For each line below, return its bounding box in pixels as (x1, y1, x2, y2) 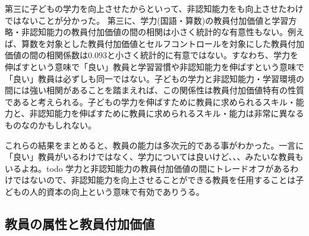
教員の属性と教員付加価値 (5, 214, 154, 232)
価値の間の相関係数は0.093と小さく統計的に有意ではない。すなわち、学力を (5, 49, 298, 61)
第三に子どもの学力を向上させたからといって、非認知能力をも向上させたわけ (5, 2, 304, 14)
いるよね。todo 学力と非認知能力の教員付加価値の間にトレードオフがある (5, 162, 291, 174)
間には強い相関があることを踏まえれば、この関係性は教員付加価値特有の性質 (5, 84, 304, 96)
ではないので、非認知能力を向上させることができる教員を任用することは (12, 174, 296, 186)
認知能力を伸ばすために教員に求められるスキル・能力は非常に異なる (37, 107, 304, 119)
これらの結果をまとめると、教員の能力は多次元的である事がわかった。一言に (5, 139, 304, 151)
